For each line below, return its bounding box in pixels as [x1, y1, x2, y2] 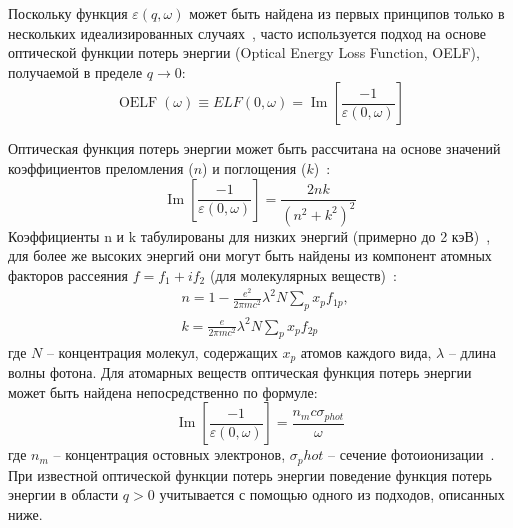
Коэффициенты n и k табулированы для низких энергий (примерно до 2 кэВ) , [8, 225, 491, 246]
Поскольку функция [8, 3, 128, 23]
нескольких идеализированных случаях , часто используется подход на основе [8, 22, 487, 43]
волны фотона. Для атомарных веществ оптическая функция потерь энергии [8, 361, 472, 382]
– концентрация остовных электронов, [53, 444, 286, 465]
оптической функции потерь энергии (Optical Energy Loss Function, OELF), [8, 42, 480, 63]
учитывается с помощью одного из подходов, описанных [159, 484, 505, 505]
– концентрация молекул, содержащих [46, 341, 278, 362]
